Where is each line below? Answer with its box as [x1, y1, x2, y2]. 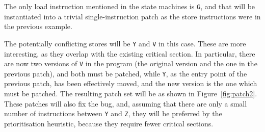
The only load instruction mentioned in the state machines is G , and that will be [4, 1, 255, 11]
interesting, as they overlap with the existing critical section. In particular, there [4, 48, 255, 59]
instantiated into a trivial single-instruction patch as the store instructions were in [4, 11, 261, 21]
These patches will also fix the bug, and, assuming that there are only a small [4, 98, 247, 109]
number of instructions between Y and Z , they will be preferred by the [4, 108, 222, 119]
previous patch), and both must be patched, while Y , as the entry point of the [4, 68, 247, 78]
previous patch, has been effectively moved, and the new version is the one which [4, 78, 257, 89]
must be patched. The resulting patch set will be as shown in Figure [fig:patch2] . [4, 88, 257, 98]
